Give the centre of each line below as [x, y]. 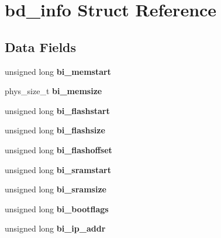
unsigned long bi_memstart [58, 71]
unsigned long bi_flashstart [57, 110]
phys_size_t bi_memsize [53, 91]
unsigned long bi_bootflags [57, 208]
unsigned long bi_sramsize [56, 189]
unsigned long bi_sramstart [58, 169]
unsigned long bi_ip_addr [55, 228]
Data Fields [41, 46]
